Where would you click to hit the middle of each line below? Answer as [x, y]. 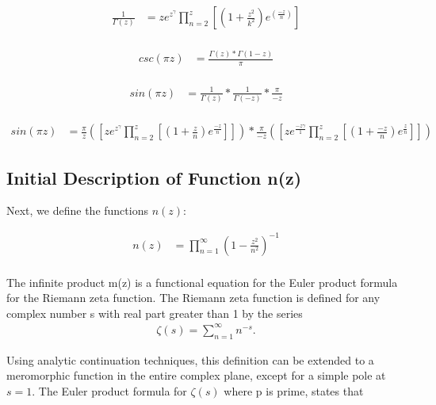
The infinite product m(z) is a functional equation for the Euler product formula [202, 282]
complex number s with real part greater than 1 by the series [155, 313]
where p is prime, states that [294, 390]
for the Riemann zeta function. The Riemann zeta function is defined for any [193, 298]
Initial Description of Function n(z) [154, 177]
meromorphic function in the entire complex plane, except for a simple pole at [196, 375]
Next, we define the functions [77, 210]
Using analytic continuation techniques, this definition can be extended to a [190, 359]
